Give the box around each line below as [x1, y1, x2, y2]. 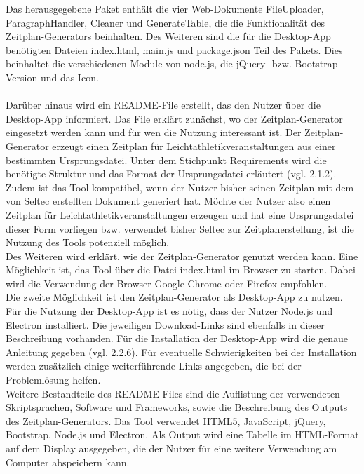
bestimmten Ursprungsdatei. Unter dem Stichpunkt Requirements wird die [6, 152, 327, 167]
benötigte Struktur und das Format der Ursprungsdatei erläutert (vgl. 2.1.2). [6, 166, 337, 181]
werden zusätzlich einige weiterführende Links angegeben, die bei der [6, 358, 302, 373]
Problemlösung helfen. [6, 372, 101, 387]
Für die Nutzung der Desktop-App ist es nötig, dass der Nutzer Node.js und [6, 304, 333, 318]
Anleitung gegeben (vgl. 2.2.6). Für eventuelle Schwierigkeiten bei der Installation [6, 344, 357, 359]
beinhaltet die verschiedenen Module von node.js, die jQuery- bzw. [6, 56, 292, 71]
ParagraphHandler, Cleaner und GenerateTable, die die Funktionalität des [6, 15, 325, 29]
